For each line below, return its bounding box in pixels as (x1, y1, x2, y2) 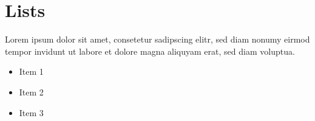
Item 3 (19, 106, 44, 119)
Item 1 (19, 65, 44, 78)
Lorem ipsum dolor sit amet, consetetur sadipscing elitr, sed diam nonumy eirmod (5, 33, 310, 46)
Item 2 (19, 85, 44, 98)
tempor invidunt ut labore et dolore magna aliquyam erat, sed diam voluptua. (5, 44, 295, 57)
